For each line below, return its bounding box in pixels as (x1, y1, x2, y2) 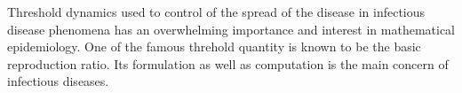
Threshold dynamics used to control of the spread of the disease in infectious (7, 3, 426, 20)
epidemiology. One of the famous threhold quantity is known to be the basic (7, 37, 421, 56)
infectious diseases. (7, 72, 109, 90)
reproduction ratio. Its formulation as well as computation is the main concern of (7, 54, 449, 73)
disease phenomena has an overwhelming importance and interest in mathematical (7, 19, 456, 38)
